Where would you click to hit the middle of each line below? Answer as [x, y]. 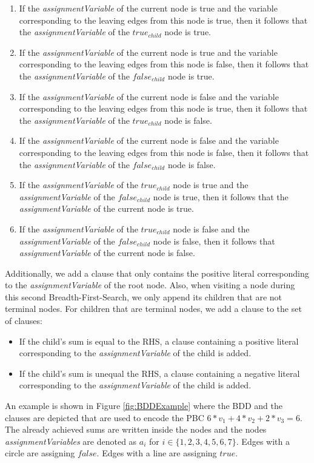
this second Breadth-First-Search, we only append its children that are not [144, 296]
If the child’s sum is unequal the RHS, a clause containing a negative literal [159, 373]
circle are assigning [40, 453]
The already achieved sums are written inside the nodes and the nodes [136, 429]
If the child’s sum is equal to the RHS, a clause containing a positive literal [159, 341]
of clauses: [24, 321]
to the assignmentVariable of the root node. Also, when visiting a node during [150, 285]
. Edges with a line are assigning [157, 453]
